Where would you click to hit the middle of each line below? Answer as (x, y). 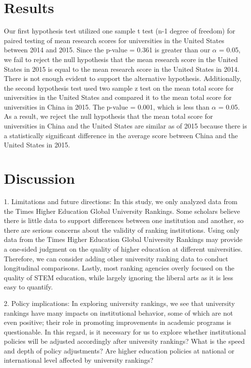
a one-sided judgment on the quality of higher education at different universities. (123, 248)
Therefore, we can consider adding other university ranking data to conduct (116, 258)
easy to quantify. (29, 287)
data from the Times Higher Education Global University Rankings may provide (123, 239)
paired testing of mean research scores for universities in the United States (114, 40)
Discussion (39, 178)
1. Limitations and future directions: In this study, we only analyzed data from (121, 201)
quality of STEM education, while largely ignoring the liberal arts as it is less (119, 277)
